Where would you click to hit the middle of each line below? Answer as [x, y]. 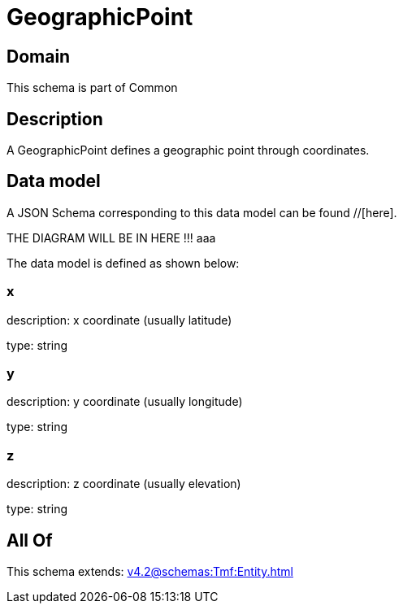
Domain [39, 56]
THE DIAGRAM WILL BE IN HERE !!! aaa [111, 237]
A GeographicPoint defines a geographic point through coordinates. [188, 150]
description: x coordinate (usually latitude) [119, 320]
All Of [30, 540]
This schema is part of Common [92, 88]
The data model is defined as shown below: [123, 263]
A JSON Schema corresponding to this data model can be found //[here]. [202, 212]
